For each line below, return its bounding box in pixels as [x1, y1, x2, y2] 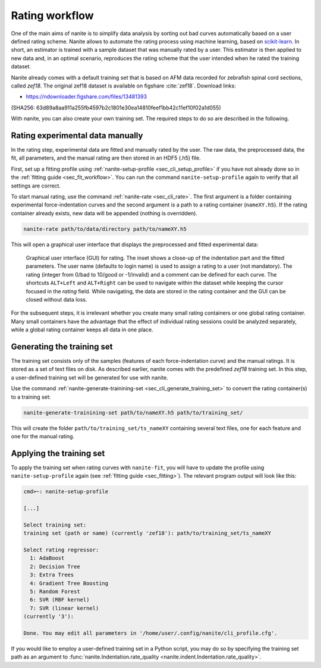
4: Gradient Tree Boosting [30, 580, 109, 587]
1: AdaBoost [30, 555, 65, 562]
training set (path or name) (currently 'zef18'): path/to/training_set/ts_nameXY [23, 530, 272, 537]
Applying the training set [11, 448, 105, 458]
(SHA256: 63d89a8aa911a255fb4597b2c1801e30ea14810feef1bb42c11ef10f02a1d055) [11, 104, 221, 111]
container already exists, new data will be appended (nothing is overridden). [11, 209, 197, 217]
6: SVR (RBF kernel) [30, 597, 90, 603]
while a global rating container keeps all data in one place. [11, 326, 154, 333]
